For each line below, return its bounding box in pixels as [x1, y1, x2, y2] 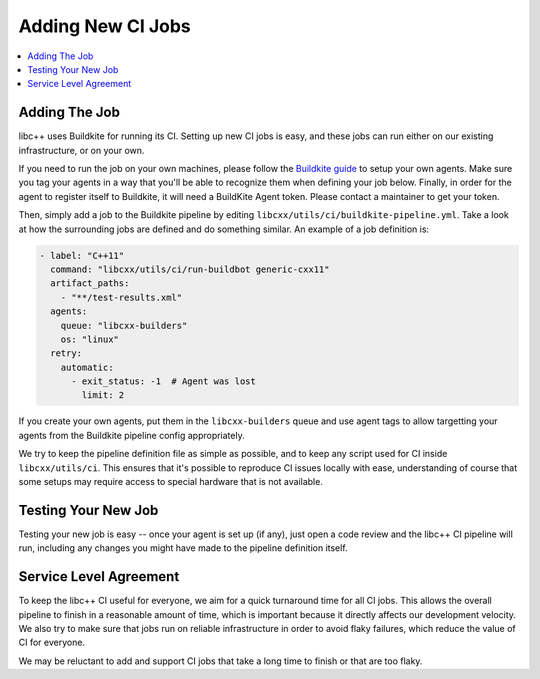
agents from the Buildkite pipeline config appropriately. [18, 429, 245, 441]
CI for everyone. [18, 636, 85, 649]
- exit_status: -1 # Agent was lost [71, 376, 257, 387]
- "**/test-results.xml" [60, 291, 183, 303]
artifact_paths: [50, 278, 130, 289]
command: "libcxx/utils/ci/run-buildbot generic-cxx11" [50, 263, 330, 275]
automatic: [60, 361, 114, 373]
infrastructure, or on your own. [18, 144, 145, 156]
